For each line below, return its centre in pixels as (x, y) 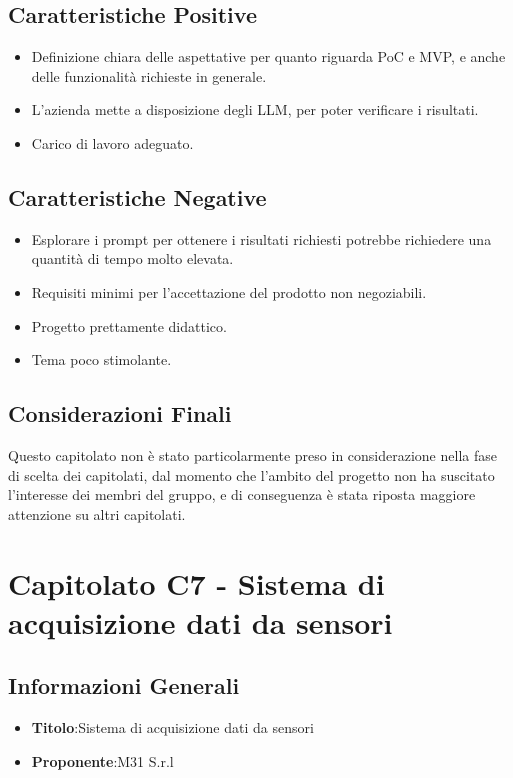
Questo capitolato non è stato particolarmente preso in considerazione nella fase (252, 454)
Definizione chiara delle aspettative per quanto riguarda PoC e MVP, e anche (268, 56)
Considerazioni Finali (120, 413)
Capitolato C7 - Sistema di (196, 582)
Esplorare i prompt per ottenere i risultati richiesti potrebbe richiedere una (261, 238)
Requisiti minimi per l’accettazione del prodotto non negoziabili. (229, 291)
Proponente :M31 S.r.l (102, 760)
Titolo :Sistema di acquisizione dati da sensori (172, 727)
